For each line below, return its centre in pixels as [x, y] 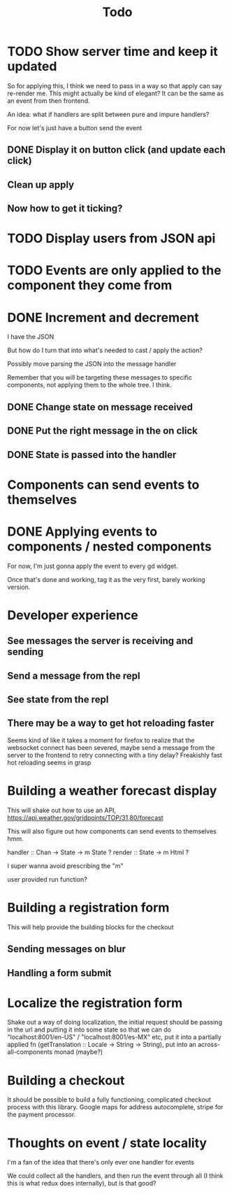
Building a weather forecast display [112, 791]
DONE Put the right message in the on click [102, 431]
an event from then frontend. [49, 100]
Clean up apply [41, 185]
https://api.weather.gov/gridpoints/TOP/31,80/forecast [85, 817]
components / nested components [109, 546]
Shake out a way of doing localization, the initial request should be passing [115, 1022]
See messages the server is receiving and [100, 641]
